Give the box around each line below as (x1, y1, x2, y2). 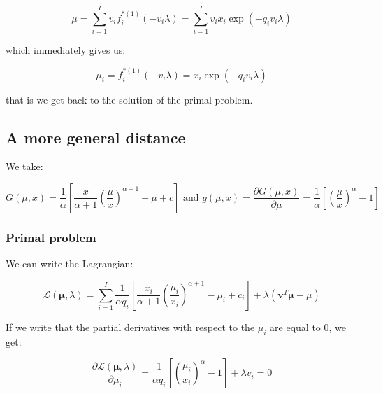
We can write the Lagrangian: (6, 256, 133, 271)
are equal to (270, 319, 321, 334)
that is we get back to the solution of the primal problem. (6, 92, 253, 106)
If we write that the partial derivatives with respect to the (6, 319, 255, 334)
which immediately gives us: (6, 43, 126, 57)
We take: (6, 159, 43, 174)
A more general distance (6, 126, 186, 148)
